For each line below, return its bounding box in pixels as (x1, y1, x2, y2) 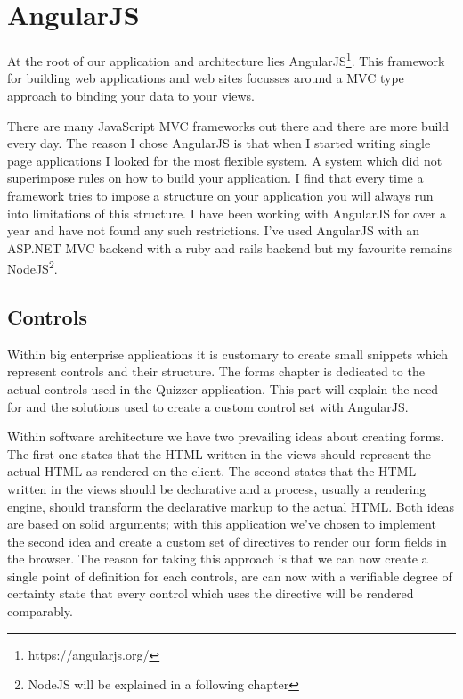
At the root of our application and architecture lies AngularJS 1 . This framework (7, 49, 445, 70)
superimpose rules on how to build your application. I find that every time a (7, 169, 424, 187)
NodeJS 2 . (7, 257, 58, 277)
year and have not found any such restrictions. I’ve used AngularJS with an (7, 221, 420, 240)
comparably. (7, 602, 73, 621)
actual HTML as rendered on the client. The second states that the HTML (7, 462, 417, 481)
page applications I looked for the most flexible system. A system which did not (7, 151, 443, 169)
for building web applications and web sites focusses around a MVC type (7, 69, 404, 87)
